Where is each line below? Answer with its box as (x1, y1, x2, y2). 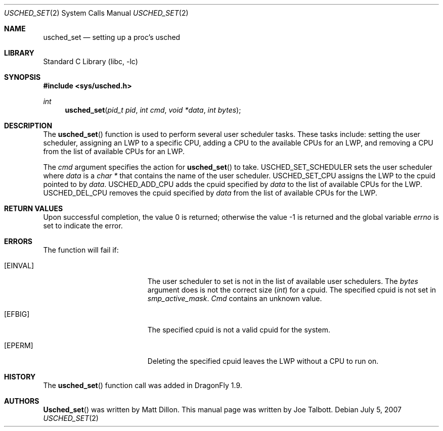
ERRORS (4, 237, 33, 246)
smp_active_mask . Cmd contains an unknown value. (147, 294, 322, 303)
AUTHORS (4, 397, 39, 405)
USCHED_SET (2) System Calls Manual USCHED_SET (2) (4, 9, 189, 17)
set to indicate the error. (43, 221, 123, 230)
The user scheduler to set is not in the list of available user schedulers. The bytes (147, 277, 418, 285)
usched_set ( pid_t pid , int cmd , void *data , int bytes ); (65, 106, 241, 114)
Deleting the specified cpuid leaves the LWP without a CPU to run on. (147, 357, 379, 365)
